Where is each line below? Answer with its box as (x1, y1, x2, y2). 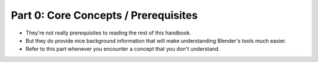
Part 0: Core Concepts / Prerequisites (11, 9, 198, 22)
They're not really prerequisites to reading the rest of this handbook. (25, 29, 191, 36)
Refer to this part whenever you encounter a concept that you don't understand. (25, 46, 220, 53)
